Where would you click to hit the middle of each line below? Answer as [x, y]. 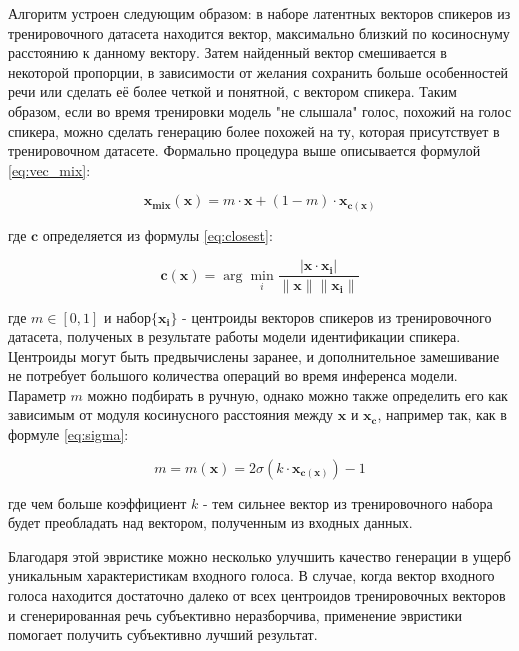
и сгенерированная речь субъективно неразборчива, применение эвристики [235, 614]
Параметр [37, 394]
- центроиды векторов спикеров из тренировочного [337, 316]
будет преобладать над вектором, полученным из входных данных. [210, 522]
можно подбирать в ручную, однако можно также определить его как [297, 394]
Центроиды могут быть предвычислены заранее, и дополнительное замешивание [254, 355]
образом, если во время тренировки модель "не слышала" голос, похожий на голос [260, 110]
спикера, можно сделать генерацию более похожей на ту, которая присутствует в [254, 130]
